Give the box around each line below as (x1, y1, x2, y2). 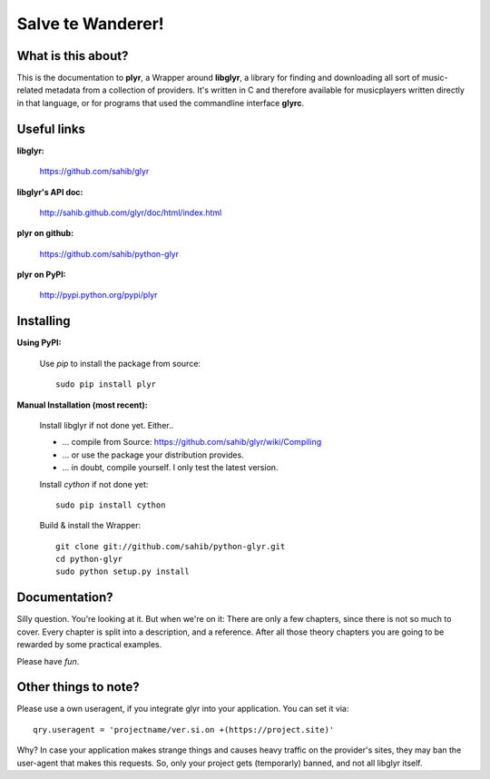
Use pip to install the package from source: (39, 358, 201, 369)
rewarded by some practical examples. (16, 639, 162, 650)
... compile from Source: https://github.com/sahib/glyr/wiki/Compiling (62, 437, 322, 448)
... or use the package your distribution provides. (62, 449, 244, 460)
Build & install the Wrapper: (39, 520, 141, 531)
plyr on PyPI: (16, 269, 67, 281)
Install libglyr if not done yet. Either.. (39, 419, 174, 430)
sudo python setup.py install (55, 567, 191, 577)
